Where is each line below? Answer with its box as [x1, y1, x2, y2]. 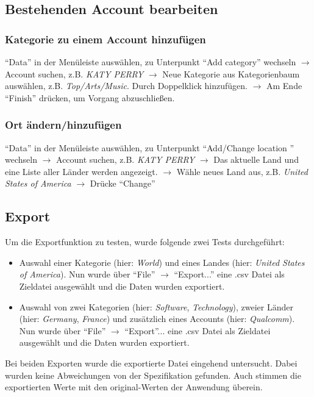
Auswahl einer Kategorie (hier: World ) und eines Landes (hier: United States [19, 256, 305, 268]
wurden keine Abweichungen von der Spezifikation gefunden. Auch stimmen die [5, 368, 301, 381]
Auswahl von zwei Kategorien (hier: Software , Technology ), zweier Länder [19, 300, 294, 313]
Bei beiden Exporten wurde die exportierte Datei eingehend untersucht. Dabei [5, 356, 298, 369]
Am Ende [266, 79, 302, 92]
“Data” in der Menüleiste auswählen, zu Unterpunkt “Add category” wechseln [5, 55, 296, 68]
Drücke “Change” [90, 177, 155, 190]
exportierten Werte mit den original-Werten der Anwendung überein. [5, 381, 263, 393]
